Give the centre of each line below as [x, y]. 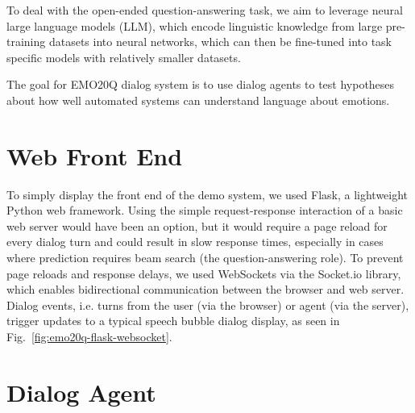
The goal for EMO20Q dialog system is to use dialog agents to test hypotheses [201, 84]
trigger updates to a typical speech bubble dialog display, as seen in [173, 321]
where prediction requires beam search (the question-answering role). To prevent [205, 258]
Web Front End [95, 155]
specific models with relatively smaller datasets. [124, 57]
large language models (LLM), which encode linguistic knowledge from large [195, 25]
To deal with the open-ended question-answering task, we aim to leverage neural [205, 10]
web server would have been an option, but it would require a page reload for [197, 225]
